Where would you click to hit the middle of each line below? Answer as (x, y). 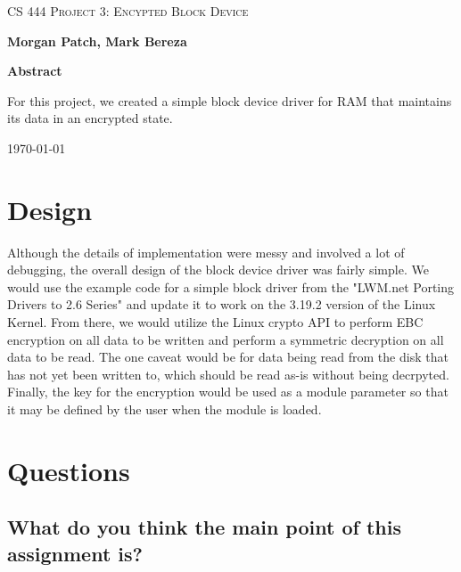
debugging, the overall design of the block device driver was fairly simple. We (218, 270)
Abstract (35, 71)
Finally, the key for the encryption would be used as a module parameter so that (228, 392)
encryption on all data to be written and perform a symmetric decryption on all (226, 339)
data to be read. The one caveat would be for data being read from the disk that (228, 357)
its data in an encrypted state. (90, 118)
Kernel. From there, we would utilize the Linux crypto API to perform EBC (215, 322)
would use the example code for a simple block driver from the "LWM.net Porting (231, 286)
